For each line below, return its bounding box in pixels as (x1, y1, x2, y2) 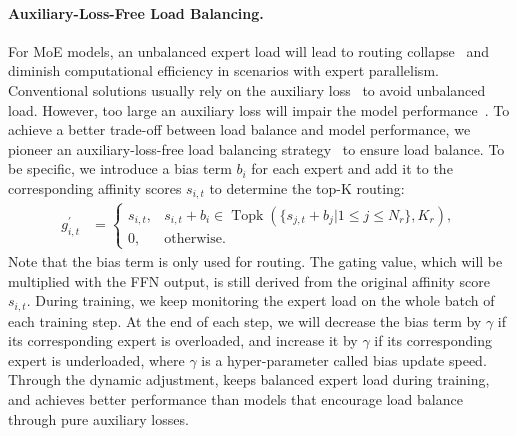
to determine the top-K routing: (209, 177, 405, 198)
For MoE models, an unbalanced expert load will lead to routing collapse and (8, 40, 489, 61)
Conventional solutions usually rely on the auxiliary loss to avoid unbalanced (8, 79, 486, 100)
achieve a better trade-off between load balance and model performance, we (8, 119, 471, 140)
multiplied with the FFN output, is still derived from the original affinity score (8, 270, 490, 291)
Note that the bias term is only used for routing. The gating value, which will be (8, 251, 503, 271)
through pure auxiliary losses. (8, 408, 189, 429)
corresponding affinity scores (8, 177, 182, 198)
